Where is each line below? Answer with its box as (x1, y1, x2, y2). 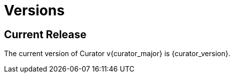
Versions (4, 2, 65, 19)
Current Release (4, 28, 87, 41)
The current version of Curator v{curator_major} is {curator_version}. (4, 49, 230, 58)
